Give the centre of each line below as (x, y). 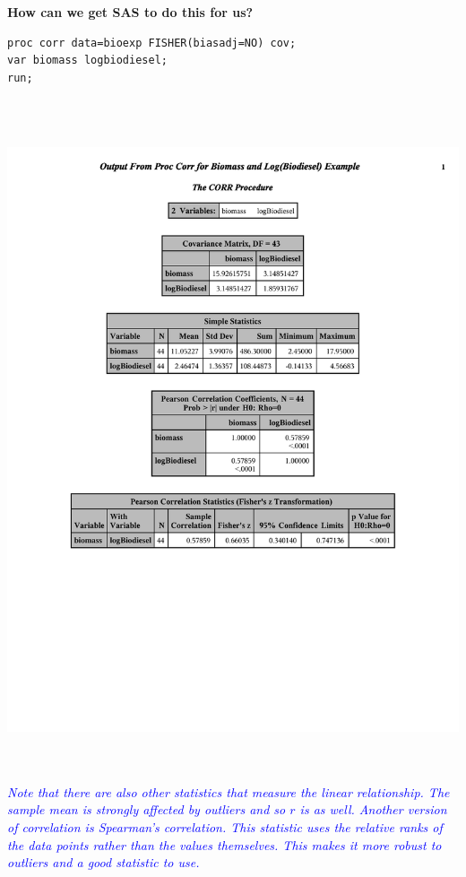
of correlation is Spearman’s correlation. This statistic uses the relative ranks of (225, 826)
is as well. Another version (373, 809)
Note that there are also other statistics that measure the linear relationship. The (229, 791)
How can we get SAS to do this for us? (130, 12)
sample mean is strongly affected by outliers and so (147, 809)
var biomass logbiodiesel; (87, 61)
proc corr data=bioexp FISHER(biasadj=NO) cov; (152, 43)
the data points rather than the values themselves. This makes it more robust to (224, 844)
